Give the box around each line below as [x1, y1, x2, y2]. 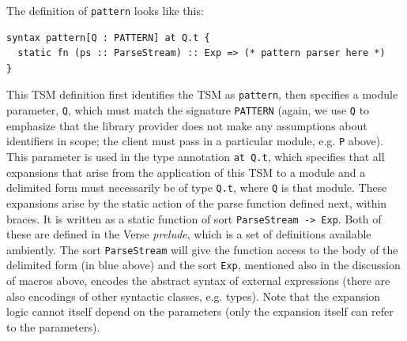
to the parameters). [6, 318, 100, 335]
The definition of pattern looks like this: [6, 2, 204, 18]
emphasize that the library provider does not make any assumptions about [6, 117, 367, 133]
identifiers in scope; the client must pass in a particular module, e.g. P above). [6, 133, 384, 149]
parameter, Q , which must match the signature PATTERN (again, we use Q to [6, 102, 370, 118]
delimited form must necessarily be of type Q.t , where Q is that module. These [6, 179, 387, 196]
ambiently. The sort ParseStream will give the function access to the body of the [6, 241, 398, 257]
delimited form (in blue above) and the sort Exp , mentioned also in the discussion [6, 257, 401, 273]
